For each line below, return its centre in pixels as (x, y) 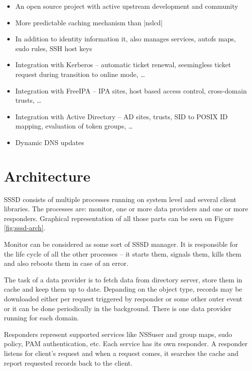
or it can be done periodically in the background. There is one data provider (118, 308)
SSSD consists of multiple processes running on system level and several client (120, 199)
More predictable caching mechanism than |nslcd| (89, 22)
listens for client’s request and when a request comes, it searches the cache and (121, 353)
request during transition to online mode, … (80, 74)
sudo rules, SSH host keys (54, 48)
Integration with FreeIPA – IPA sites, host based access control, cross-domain (131, 90)
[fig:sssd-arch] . (25, 228)
